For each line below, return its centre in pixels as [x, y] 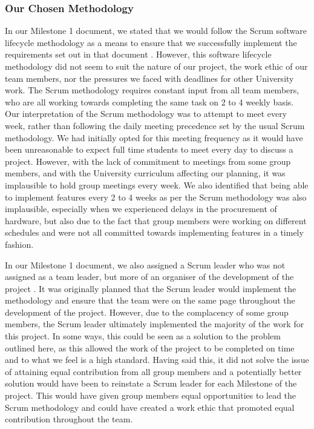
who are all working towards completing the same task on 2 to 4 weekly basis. [149, 101]
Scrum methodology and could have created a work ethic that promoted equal [150, 407]
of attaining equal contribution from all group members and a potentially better [153, 371]
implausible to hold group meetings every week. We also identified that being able [157, 185]
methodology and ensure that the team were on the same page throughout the [150, 300]
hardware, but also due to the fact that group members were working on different [156, 220]
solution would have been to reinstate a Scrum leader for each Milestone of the [151, 383]
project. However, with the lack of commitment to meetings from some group [148, 161]
